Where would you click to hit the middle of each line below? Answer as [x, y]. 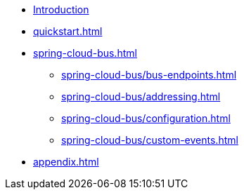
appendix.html [66, 162]
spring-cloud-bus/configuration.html [146, 118]
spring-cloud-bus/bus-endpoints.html [149, 75]
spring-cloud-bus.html [85, 53]
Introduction [61, 9]
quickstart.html [68, 31]
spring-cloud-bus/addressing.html [141, 96]
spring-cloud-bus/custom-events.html [150, 140]
